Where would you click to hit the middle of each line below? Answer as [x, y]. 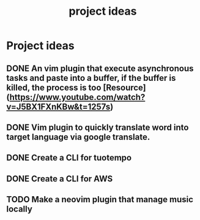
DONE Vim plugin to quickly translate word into [98, 127]
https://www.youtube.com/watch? [77, 97]
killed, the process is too [54, 87]
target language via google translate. [78, 137]
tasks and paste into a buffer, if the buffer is [91, 78]
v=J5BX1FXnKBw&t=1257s [58, 106]
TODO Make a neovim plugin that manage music [100, 199]
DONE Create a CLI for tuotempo [69, 158]
